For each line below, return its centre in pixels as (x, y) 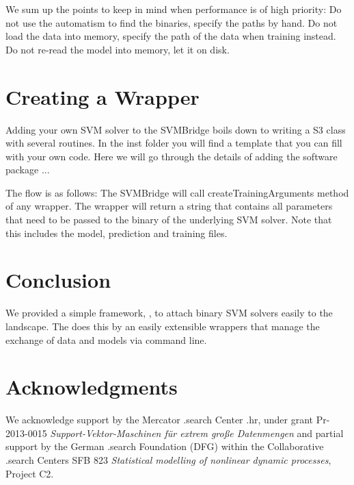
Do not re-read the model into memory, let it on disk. (118, 49)
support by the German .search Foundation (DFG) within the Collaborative (165, 446)
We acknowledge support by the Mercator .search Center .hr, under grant (160, 420)
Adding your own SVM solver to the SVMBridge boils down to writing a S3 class (176, 129)
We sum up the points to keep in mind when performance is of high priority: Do (174, 9)
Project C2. (30, 473)
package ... (28, 170)
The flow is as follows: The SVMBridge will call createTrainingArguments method (177, 192)
